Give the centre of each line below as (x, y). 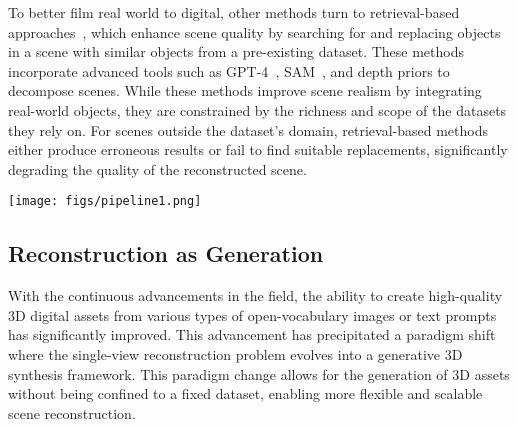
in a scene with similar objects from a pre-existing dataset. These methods (236, 51)
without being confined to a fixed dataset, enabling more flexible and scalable (245, 393)
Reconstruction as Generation (166, 253)
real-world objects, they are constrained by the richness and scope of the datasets (257, 109)
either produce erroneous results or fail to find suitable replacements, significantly (258, 149)
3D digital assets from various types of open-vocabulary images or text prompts (252, 314)
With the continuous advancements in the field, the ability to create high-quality (255, 295)
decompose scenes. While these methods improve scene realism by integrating (245, 90)
